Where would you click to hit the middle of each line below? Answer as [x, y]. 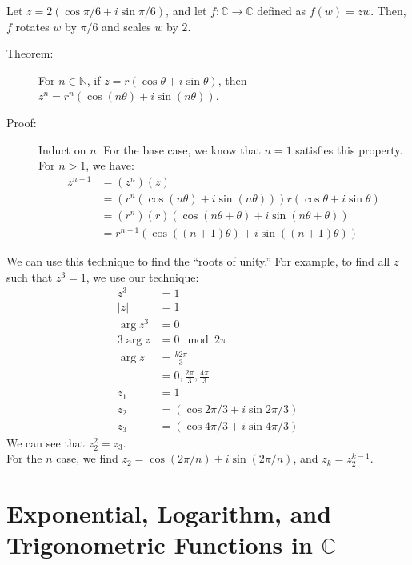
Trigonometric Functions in [160, 545]
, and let [186, 10]
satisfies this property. [349, 149]
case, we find [87, 458]
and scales [126, 26]
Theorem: [30, 53]
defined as [282, 10]
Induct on [62, 149]
